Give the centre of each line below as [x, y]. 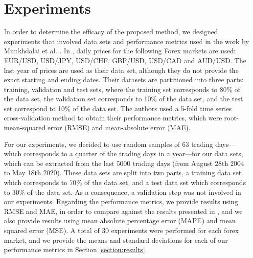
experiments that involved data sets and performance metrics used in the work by [126, 41]
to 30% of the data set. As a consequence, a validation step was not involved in [123, 192]
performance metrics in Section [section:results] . [76, 249]
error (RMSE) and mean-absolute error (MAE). [119, 128]
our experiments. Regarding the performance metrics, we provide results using [121, 201]
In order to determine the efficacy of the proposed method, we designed [111, 32]
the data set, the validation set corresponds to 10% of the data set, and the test [124, 99]
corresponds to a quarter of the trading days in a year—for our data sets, [133, 153]
